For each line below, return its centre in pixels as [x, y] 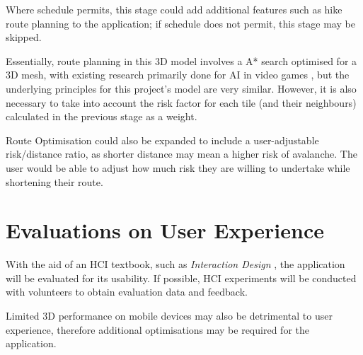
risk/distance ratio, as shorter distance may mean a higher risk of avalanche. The [181, 154]
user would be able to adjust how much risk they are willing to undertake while [178, 167]
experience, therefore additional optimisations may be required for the [157, 329]
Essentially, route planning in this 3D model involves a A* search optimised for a [181, 60]
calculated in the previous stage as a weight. [102, 116]
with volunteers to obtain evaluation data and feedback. [127, 292]
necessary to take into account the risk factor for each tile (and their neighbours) [181, 102]
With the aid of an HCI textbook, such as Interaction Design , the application [175, 264]
